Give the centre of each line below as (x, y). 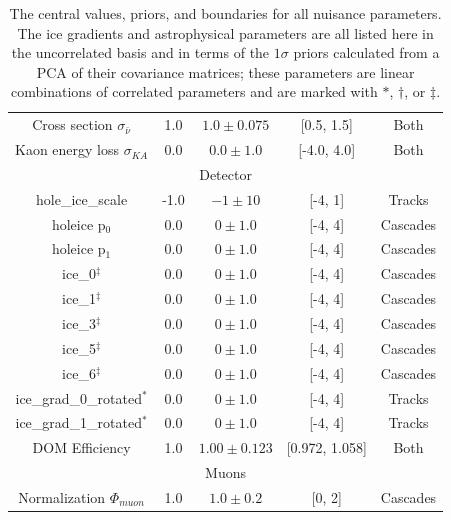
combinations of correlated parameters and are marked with (194, 91)
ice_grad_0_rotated (78, 397)
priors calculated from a (366, 52)
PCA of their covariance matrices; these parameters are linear (225, 71)
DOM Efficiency (81, 447)
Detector (225, 173)
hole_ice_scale (82, 198)
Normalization (62, 496)
